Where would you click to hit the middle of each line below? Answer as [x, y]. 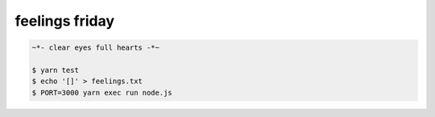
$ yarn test [56, 70]
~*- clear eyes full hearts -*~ [96, 48]
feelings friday [65, 21]
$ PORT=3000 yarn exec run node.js [102, 93]
